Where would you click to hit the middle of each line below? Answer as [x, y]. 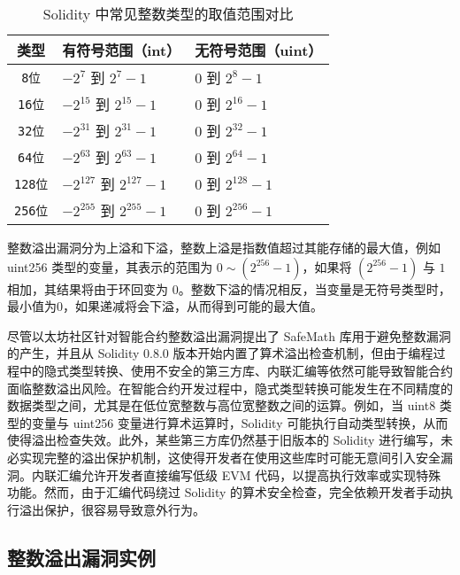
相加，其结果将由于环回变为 [88, 288]
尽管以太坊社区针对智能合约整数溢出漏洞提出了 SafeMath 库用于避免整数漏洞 [229, 335]
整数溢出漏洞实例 [81, 557]
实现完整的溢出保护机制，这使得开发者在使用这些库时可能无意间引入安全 [230, 457]
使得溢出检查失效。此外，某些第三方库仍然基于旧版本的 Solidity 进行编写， [224, 440]
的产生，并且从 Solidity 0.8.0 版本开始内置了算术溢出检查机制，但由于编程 [220, 353]
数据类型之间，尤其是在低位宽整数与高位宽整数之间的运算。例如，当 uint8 [222, 405]
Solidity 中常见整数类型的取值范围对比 [168, 14]
